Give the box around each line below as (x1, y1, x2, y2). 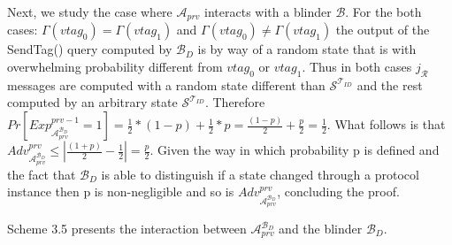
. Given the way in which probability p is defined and (149, 141, 440, 159)
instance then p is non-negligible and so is (7, 182, 234, 201)
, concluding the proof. (277, 182, 400, 201)
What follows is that (334, 115, 446, 134)
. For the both (345, 3, 422, 20)
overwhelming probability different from (7, 57, 223, 76)
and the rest (356, 75, 423, 94)
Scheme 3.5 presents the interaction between (7, 219, 247, 238)
